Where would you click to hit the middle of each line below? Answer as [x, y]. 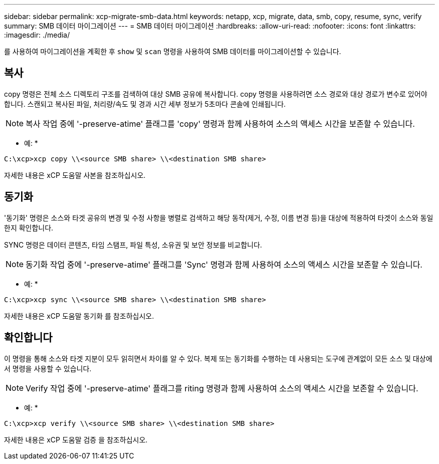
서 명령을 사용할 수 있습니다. [48, 368]
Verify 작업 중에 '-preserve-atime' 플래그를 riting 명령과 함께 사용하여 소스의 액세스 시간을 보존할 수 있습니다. [222, 388]
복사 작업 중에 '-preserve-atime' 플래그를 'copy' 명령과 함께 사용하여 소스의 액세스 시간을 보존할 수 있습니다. [220, 124]
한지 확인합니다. [29, 227]
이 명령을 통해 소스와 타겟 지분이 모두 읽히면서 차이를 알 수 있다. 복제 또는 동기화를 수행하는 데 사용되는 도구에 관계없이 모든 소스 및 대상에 [218, 358]
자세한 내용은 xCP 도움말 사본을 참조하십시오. [75, 175]
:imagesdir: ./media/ [37, 35]
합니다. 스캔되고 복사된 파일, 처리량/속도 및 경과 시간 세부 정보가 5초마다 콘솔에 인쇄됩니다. [145, 104]
